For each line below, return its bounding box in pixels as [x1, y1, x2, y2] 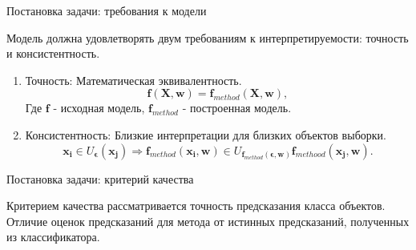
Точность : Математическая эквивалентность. [25, 71, 242, 88]
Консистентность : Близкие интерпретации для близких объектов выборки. [25, 126, 386, 143]
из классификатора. [6, 228, 100, 245]
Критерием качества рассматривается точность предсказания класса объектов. [6, 197, 386, 214]
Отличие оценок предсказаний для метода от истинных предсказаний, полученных [6, 212, 410, 229]
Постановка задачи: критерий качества [6, 170, 194, 187]
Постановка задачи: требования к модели [6, 2, 207, 18]
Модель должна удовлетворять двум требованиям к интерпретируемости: [6, 29, 362, 46]
